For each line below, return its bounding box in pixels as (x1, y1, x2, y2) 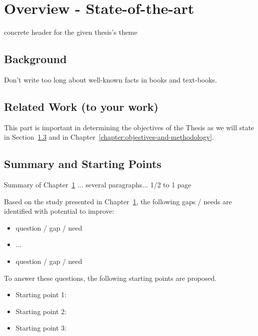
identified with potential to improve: (4, 206, 114, 216)
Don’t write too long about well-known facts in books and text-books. (4, 74, 217, 84)
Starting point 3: (15, 323, 67, 333)
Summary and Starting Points (4, 156, 162, 171)
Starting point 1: (15, 289, 67, 300)
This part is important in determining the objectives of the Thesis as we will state (4, 122, 255, 132)
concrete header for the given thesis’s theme (4, 27, 138, 37)
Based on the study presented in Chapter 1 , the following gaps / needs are (4, 196, 232, 206)
